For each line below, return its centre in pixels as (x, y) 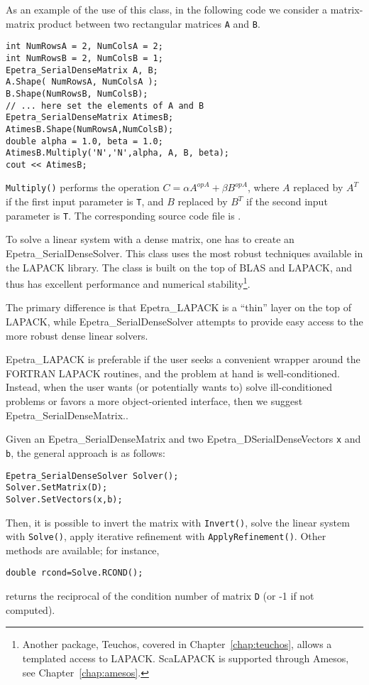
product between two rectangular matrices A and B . (149, 23)
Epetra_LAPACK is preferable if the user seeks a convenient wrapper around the (183, 359)
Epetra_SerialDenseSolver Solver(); (92, 476)
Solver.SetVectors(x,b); (64, 499)
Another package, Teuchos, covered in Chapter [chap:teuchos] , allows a (177, 644)
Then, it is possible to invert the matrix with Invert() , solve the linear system (178, 522)
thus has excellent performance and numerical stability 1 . (128, 282)
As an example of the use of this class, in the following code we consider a (167, 9)
